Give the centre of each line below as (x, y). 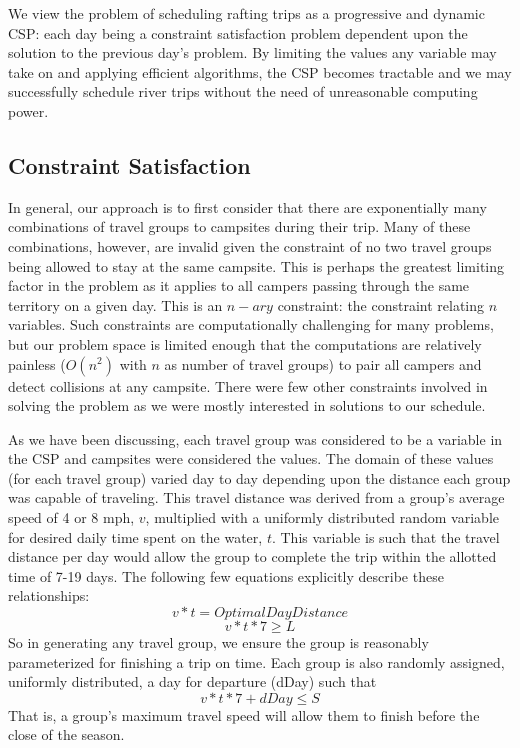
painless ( (37, 363)
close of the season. (66, 734)
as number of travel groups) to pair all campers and (323, 363)
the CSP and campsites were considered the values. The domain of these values (251, 458)
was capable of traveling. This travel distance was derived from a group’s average (256, 497)
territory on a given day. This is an (115, 304)
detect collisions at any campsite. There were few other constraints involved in (248, 385)
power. (28, 110)
